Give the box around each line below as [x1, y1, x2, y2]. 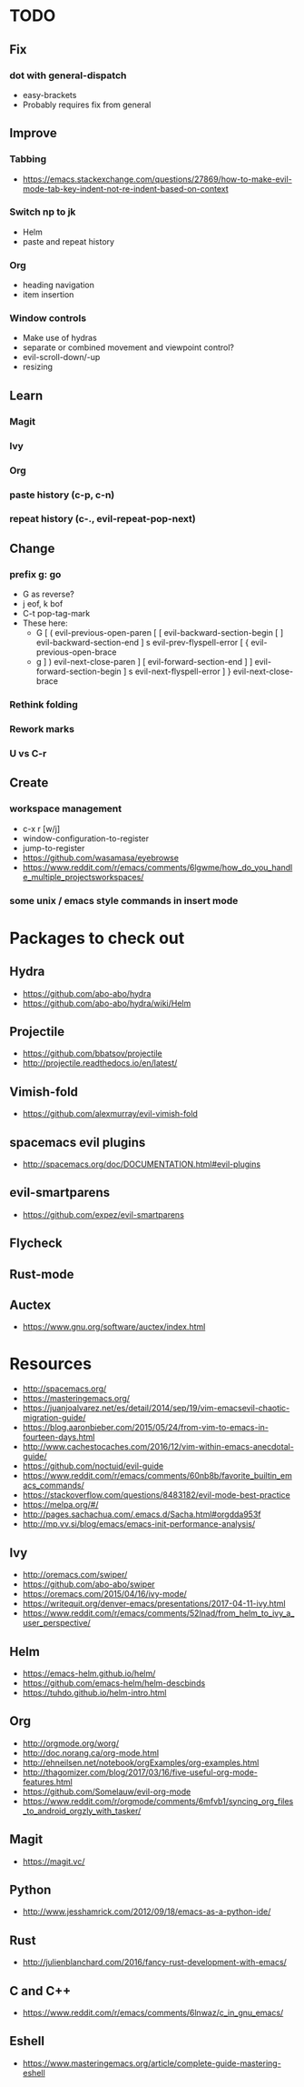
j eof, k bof [22, 598, 64, 609]
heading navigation [22, 279, 95, 291]
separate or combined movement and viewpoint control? [22, 342, 234, 353]
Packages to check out [9, 928, 185, 948]
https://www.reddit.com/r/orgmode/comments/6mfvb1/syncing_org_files [22, 1795, 294, 1806]
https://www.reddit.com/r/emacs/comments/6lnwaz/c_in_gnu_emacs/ [22, 2007, 284, 2018]
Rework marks [9, 722, 75, 735]
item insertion [22, 289, 74, 300]
